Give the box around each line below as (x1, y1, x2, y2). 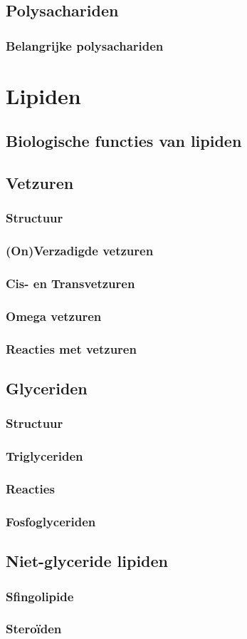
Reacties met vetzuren (6, 339, 137, 357)
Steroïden (6, 620, 62, 638)
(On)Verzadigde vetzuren (6, 242, 154, 260)
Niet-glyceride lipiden (6, 550, 169, 572)
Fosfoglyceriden (6, 513, 96, 531)
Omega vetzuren (6, 307, 102, 325)
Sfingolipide (6, 587, 74, 605)
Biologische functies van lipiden (6, 130, 242, 152)
